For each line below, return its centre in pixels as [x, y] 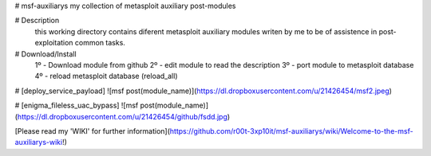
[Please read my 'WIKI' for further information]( [93, 131]
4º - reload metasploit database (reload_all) [106, 76]
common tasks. [100, 43]
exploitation [54, 43]
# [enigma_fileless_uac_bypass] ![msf [77, 105]
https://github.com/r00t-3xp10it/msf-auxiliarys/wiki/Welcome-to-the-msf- [292, 131]
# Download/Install [45, 54]
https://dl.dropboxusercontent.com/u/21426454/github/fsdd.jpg [122, 116]
